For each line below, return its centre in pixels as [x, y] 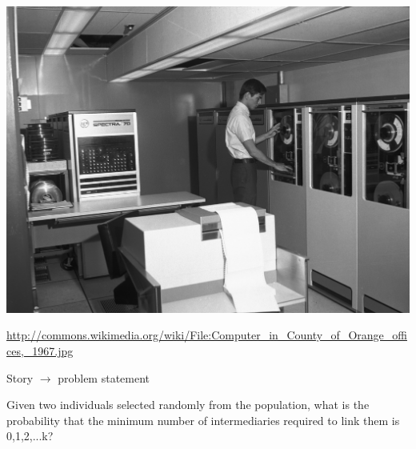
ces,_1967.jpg [40, 350]
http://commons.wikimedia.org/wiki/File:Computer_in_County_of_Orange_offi [207, 335]
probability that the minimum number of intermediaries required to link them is [203, 420]
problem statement [104, 377]
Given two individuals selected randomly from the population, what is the [188, 405]
